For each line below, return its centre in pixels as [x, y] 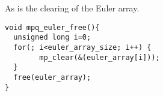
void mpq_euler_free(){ [52, 27]
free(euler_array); [52, 77]
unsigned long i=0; [52, 37]
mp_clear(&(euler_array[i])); [100, 57]
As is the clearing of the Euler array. [72, 8]
